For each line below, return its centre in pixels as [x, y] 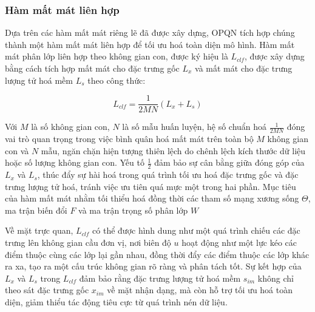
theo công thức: [117, 80]
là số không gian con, [70, 127]
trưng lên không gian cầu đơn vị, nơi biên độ [88, 242]
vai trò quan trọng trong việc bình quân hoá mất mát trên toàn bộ [129, 139]
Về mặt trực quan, [39, 230]
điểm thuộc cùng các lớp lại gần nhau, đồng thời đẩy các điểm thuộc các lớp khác [157, 254]
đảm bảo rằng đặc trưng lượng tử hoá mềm [160, 278]
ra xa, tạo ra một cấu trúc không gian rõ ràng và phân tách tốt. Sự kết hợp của [153, 266]
